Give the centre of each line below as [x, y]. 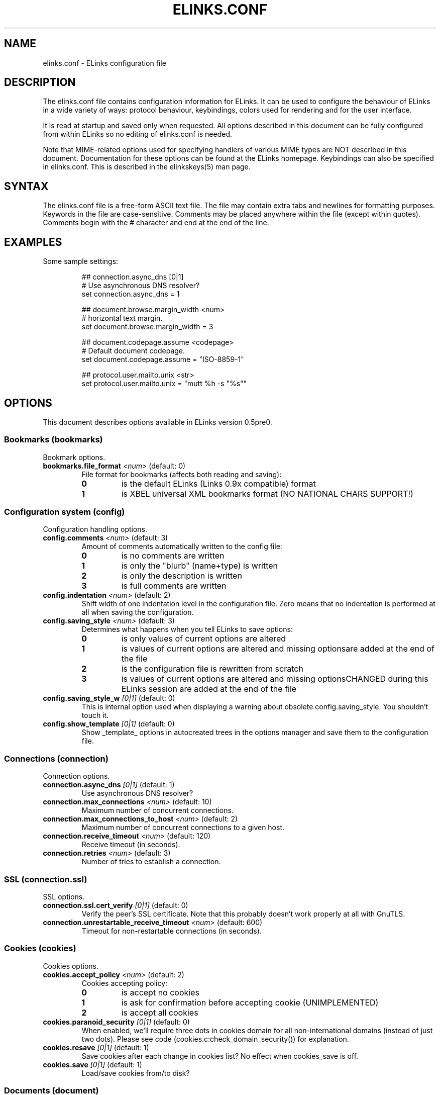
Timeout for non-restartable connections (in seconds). [172, 931]
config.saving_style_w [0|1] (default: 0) [109, 698]
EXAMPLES [33, 242]
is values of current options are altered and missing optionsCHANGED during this [275, 679]
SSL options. [64, 896]
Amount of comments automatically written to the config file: [182, 546]
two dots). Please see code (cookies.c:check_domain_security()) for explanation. [215, 1039]
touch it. [95, 715]
